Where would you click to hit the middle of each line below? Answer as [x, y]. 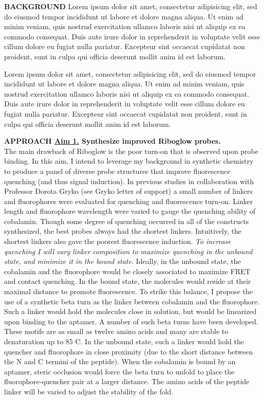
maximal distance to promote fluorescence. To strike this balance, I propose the [128, 291]
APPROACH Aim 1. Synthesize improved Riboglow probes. [113, 141]
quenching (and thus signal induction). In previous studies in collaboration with [129, 181]
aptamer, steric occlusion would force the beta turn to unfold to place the [119, 371]
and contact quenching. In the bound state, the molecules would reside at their [128, 281]
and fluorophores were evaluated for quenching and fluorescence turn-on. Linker [129, 201]
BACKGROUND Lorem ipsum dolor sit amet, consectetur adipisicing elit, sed [131, 6]
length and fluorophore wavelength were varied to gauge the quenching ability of [130, 211]
